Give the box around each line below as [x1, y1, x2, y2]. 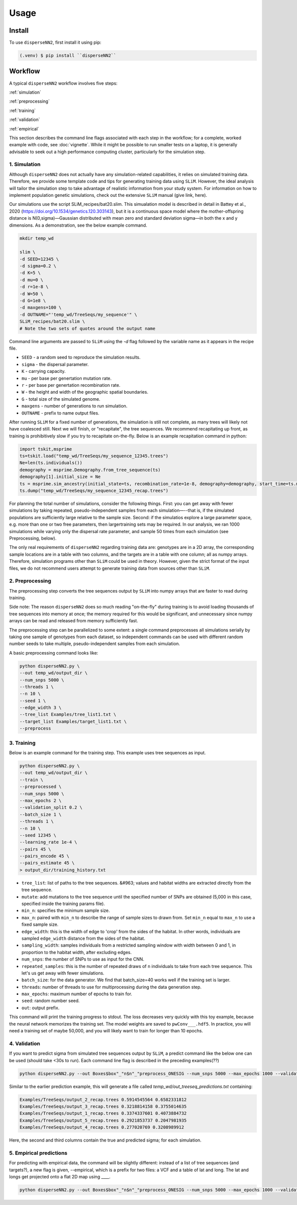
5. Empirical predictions [9, 1149, 68, 1156]
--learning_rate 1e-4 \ [19, 840, 78, 845]
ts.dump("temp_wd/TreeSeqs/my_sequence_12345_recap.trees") [19, 488, 169, 493]
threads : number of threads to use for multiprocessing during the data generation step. [21, 984, 202, 990]
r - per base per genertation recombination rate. [21, 382, 121, 388]
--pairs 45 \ [19, 846, 51, 852]
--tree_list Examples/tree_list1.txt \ [19, 712, 116, 718]
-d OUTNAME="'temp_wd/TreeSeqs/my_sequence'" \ [19, 311, 137, 317]
